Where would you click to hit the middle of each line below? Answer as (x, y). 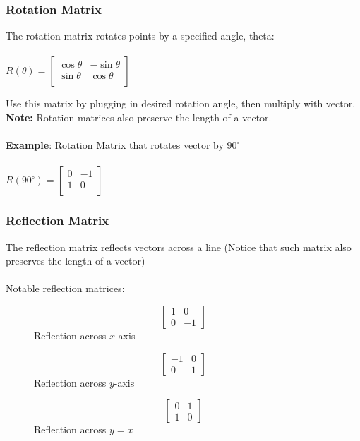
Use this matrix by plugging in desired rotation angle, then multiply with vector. (181, 103)
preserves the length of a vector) (76, 261)
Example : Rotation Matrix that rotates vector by (115, 145)
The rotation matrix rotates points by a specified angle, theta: (140, 36)
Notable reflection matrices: (65, 288)
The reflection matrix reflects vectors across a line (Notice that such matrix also (179, 247)
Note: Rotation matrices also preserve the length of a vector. (139, 117)
